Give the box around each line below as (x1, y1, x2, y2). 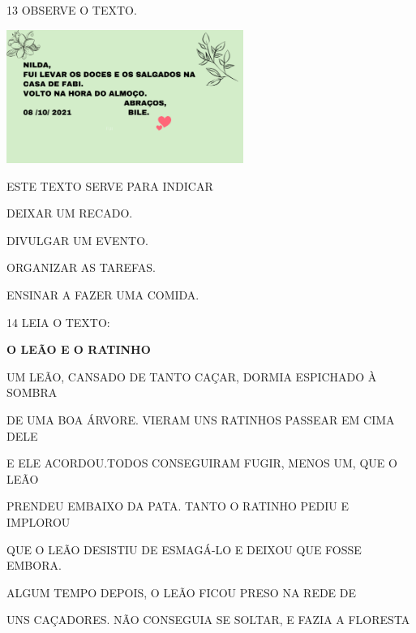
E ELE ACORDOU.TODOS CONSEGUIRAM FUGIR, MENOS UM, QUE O (6, 454, 397, 472)
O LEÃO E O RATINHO (6, 341, 151, 358)
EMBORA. (6, 557, 62, 574)
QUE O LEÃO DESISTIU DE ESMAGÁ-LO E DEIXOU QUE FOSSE (6, 540, 362, 558)
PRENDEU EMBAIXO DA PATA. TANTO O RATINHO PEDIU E (6, 497, 349, 515)
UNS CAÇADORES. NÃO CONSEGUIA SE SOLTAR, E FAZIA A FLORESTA (6, 611, 410, 628)
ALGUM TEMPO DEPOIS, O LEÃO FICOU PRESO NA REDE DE (6, 583, 357, 601)
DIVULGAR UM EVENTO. (6, 231, 148, 248)
